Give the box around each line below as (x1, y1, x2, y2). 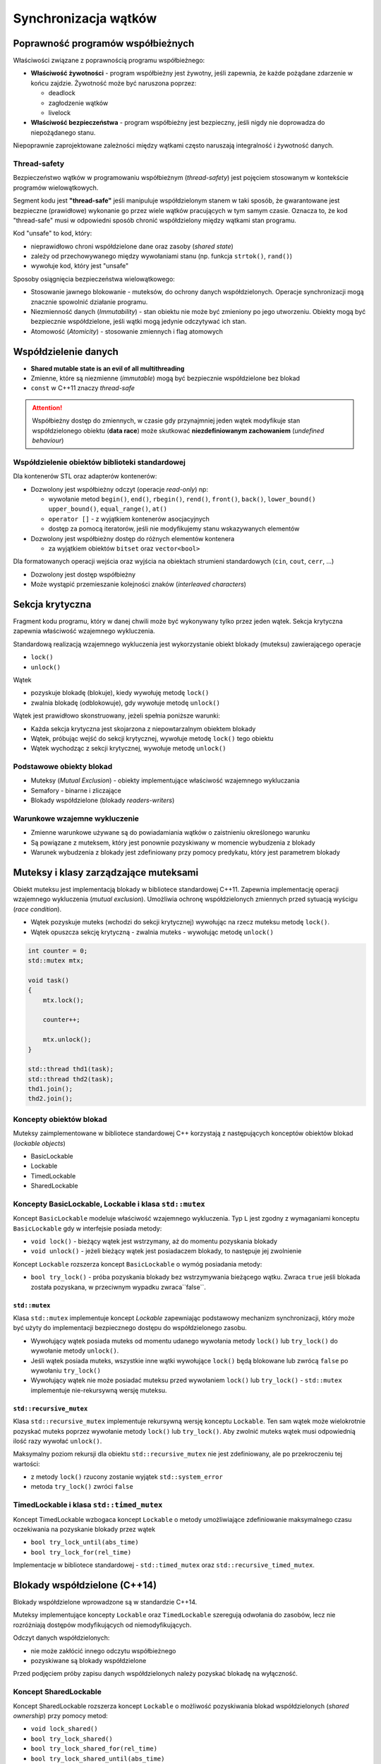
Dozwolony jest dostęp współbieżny (30, 570, 136, 579)
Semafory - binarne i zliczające (30, 786, 121, 795)
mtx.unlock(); (42, 1036, 92, 1044)
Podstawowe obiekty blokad (13, 762, 113, 772)
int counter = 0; (28, 946, 88, 955)
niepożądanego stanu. (30, 128, 96, 137)
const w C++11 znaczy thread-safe (30, 384, 135, 392)
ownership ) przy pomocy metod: (13, 1711, 109, 1720)
